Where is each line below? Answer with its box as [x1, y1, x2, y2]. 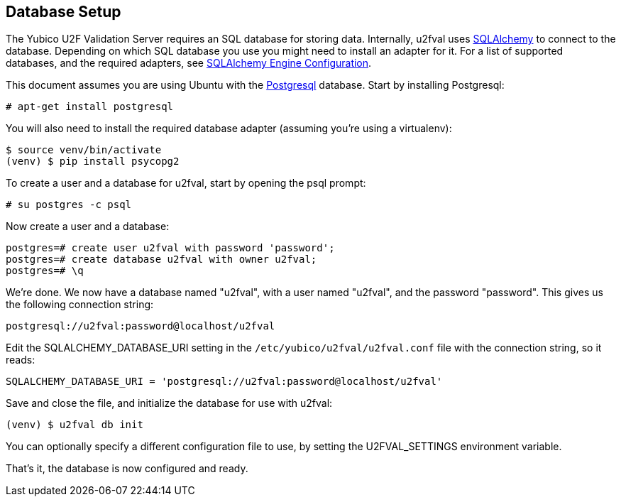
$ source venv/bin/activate [6, 144, 162, 156]
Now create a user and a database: [6, 220, 170, 233]
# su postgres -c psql [6, 199, 132, 211]
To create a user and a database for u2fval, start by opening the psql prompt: [6, 177, 366, 190]
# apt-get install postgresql [6, 101, 174, 113]
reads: [6, 354, 35, 366]
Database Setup [6, 3, 121, 21]
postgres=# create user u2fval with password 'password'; [6, 242, 335, 254]
